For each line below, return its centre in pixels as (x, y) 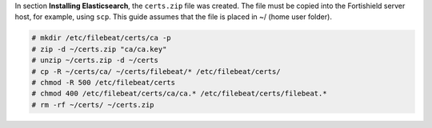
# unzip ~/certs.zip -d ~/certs (95, 60)
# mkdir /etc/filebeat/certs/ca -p (101, 38)
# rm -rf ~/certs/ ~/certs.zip (93, 105)
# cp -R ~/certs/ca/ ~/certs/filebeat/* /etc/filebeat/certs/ (156, 71)
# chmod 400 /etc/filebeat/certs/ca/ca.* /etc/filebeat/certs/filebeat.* (179, 94)
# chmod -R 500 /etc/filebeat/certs (104, 82)
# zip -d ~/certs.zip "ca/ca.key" (99, 49)
